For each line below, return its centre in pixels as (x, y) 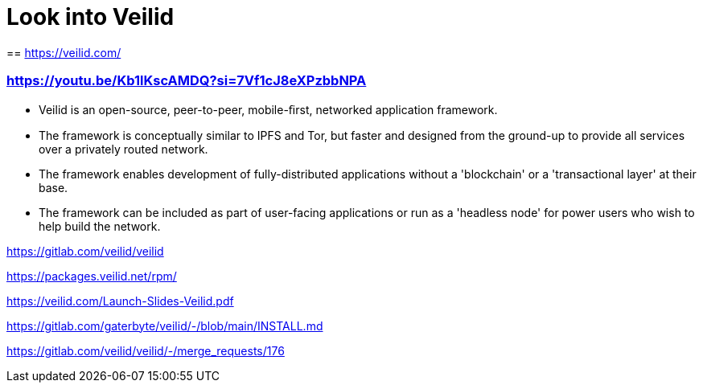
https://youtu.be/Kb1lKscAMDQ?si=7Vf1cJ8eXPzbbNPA (187, 81)
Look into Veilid (90, 17)
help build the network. (100, 226)
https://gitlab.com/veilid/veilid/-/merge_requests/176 (146, 350)
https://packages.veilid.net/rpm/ (92, 276)
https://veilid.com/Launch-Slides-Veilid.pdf (120, 301)
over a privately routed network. (123, 149)
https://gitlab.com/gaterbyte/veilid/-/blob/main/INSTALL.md (165, 326)
